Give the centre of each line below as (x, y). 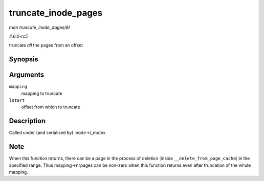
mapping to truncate (42, 93)
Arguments (27, 75)
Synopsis (24, 59)
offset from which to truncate (51, 107)
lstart (17, 101)
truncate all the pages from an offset (46, 45)
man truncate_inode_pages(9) (40, 27)
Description (27, 121)
